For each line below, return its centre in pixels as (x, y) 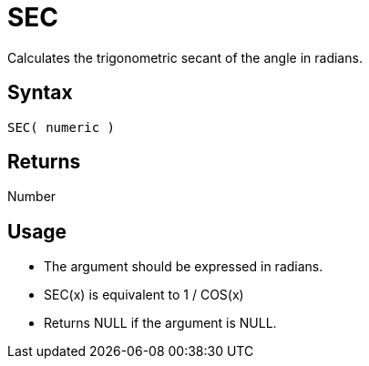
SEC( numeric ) (61, 127)
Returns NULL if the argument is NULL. (160, 323)
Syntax (40, 93)
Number (32, 197)
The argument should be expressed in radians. (184, 267)
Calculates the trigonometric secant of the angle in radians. (185, 57)
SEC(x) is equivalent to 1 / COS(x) (144, 295)
